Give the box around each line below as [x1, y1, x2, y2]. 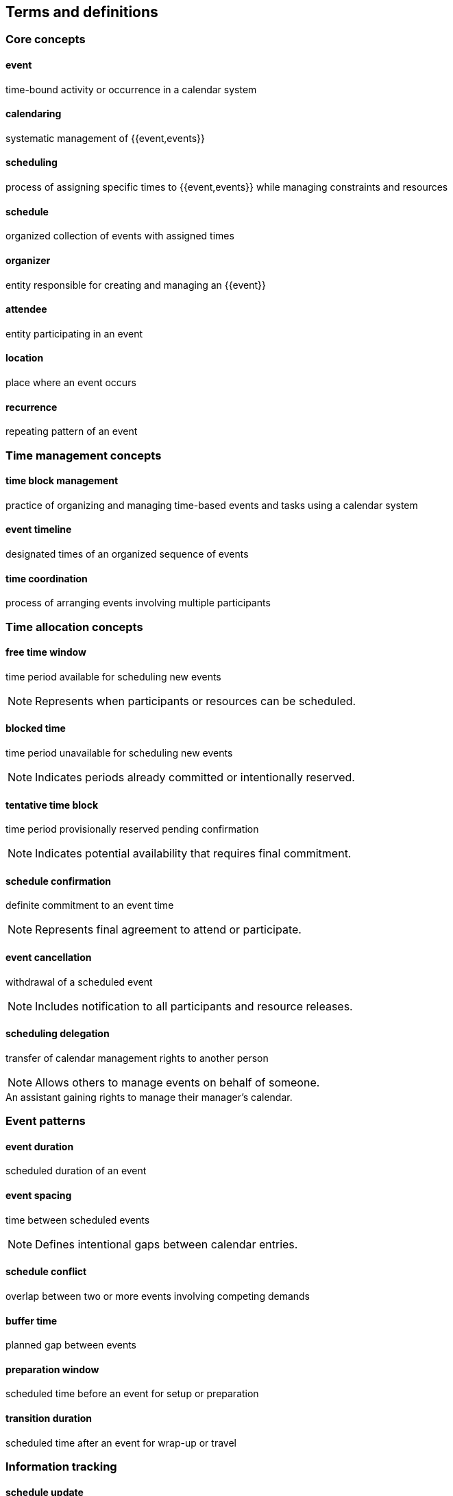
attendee [5, 303, 47, 316]
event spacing [5, 1189, 72, 1202]
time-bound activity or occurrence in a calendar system [5, 83, 257, 95]
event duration [5, 1140, 74, 1152]
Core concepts [5, 32, 86, 47]
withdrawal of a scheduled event [5, 975, 153, 988]
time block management [5, 475, 119, 487]
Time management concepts [5, 448, 162, 462]
